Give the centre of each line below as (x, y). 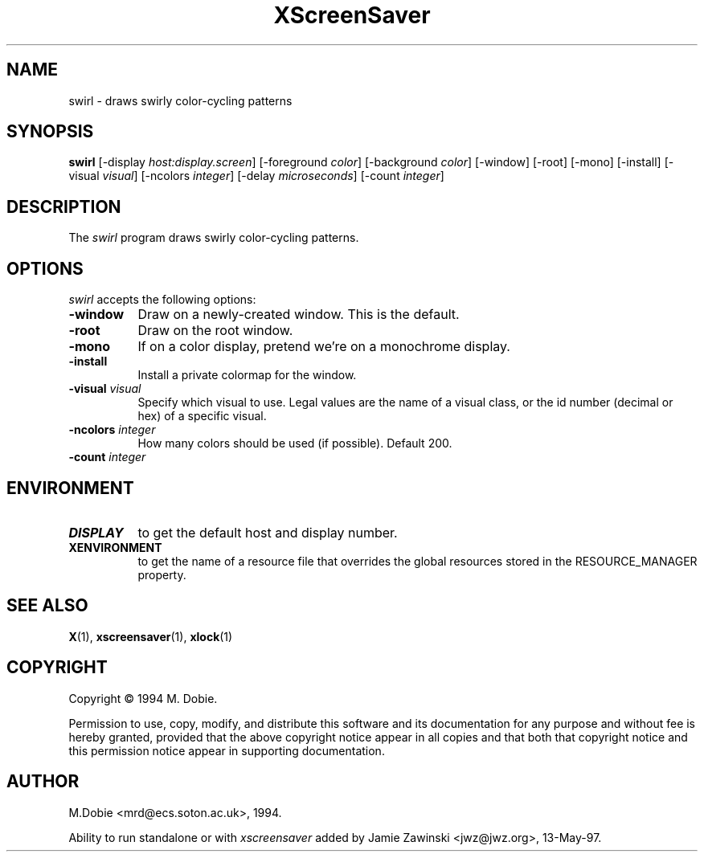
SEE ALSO (47, 606)
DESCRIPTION (64, 206)
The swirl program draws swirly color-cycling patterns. (214, 238)
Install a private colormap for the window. (247, 375)
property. (162, 574)
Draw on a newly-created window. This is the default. (299, 315)
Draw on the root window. (215, 331)
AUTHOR (43, 782)
